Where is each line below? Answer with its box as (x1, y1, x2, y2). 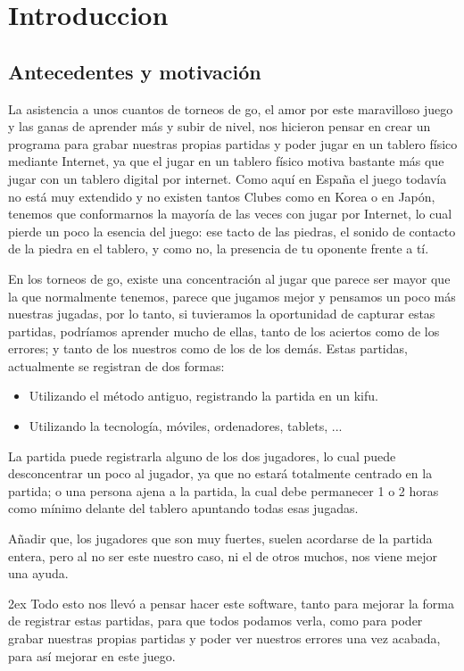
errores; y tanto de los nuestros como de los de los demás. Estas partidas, (8, 339, 408, 358)
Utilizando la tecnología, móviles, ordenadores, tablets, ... (29, 417, 343, 435)
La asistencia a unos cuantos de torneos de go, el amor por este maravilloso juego (8, 99, 453, 118)
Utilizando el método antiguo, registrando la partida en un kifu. (29, 386, 378, 405)
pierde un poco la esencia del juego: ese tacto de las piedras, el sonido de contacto (8, 221, 456, 240)
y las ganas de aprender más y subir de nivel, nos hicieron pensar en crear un (8, 117, 431, 136)
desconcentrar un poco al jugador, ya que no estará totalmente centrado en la (8, 464, 433, 483)
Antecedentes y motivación (8, 57, 261, 85)
